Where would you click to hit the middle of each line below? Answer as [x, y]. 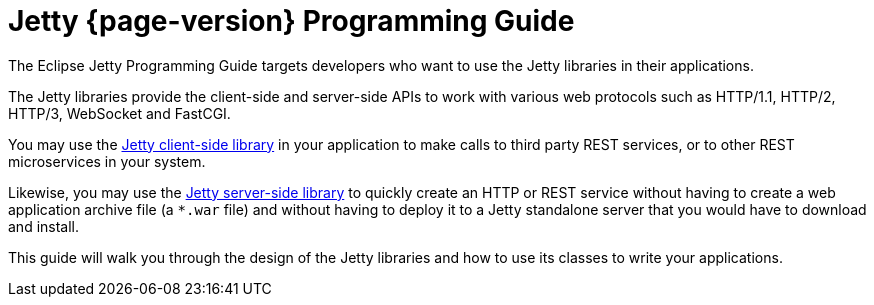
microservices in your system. [107, 161]
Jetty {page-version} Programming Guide [291, 21]
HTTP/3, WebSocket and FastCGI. [119, 113]
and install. [44, 226]
